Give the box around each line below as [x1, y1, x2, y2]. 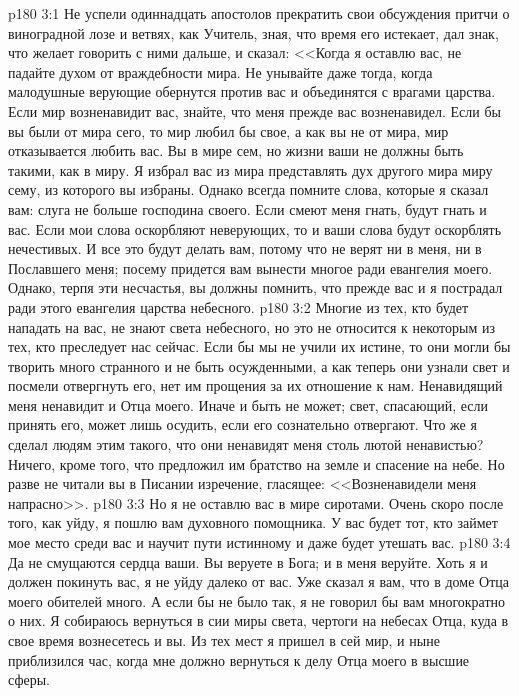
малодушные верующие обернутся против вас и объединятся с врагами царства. [8, 81, 496, 102]
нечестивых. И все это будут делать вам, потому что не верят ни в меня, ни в [8, 238, 482, 259]
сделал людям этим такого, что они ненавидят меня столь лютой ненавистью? [8, 434, 484, 455]
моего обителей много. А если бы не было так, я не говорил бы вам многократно [8, 590, 506, 611]
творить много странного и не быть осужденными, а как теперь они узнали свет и [8, 355, 510, 376]
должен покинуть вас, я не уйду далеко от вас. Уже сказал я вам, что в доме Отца [8, 571, 509, 592]
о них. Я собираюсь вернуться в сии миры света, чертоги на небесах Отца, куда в [8, 610, 509, 631]
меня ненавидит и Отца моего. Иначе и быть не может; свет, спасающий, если [8, 394, 488, 415]
